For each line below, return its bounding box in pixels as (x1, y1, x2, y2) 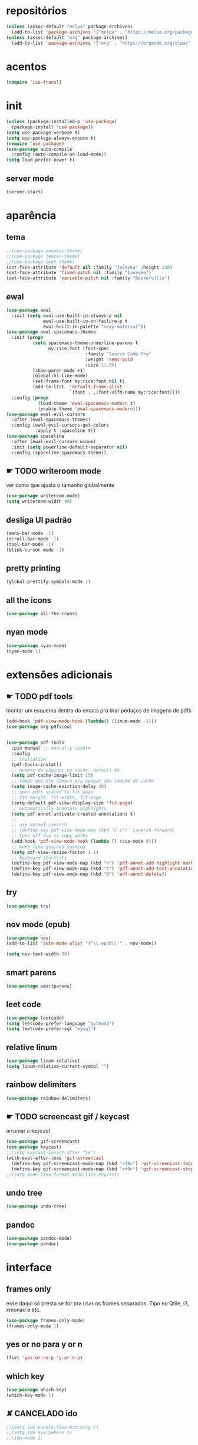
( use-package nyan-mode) (6, 642, 67, 649)
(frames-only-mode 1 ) (6, 1323, 60, 1329)
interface (6, 1261, 52, 1274)
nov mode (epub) (6, 919, 71, 929)
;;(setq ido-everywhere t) (6, 1430, 72, 1436)
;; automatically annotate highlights (11, 806, 107, 811)
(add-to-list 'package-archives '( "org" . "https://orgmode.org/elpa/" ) (11, 40, 194, 46)
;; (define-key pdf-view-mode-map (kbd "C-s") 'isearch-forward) (11, 827, 176, 833)
